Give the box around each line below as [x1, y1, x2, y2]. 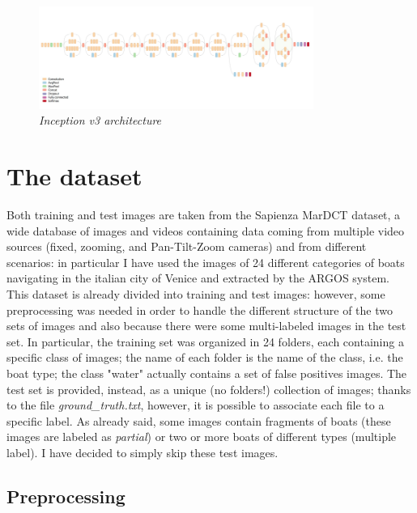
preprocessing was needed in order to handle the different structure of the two [6, 301, 393, 318]
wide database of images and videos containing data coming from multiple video [6, 222, 405, 239]
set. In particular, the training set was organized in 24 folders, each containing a [6, 333, 404, 350]
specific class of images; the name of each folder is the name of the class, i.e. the [6, 349, 403, 366]
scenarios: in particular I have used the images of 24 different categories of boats [6, 253, 405, 270]
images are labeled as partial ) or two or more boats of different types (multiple [6, 428, 397, 445]
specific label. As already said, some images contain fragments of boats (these [6, 412, 391, 429]
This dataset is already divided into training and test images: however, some [6, 286, 385, 303]
